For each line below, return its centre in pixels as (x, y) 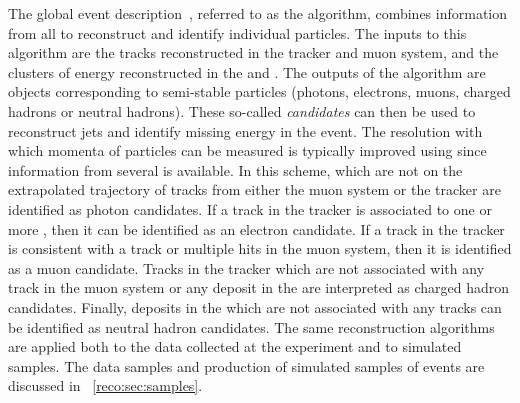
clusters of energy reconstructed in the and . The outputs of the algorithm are (247, 71)
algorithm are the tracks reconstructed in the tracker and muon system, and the (253, 52)
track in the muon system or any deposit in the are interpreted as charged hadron (259, 287)
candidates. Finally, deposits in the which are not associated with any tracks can (255, 306)
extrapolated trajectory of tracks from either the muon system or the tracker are (254, 189)
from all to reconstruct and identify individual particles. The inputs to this (237, 32)
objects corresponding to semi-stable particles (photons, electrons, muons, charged (259, 91)
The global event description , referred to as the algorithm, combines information (258, 13)
